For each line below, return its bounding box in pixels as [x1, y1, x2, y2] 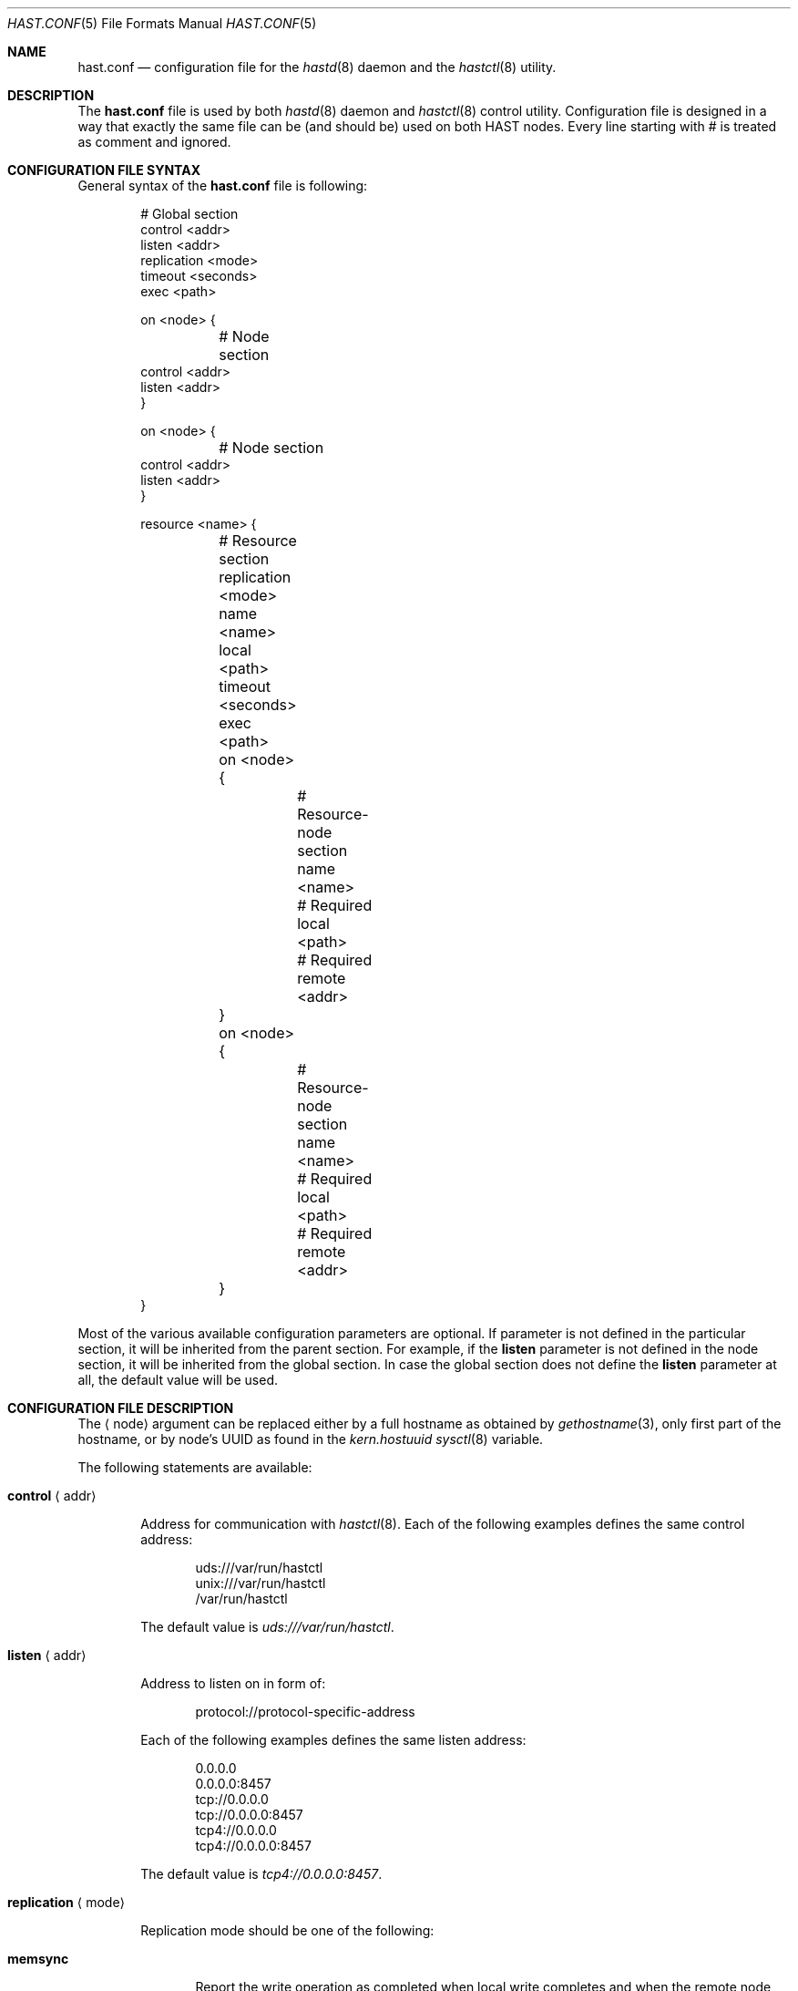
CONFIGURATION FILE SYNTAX [7, 162, 201, 178]
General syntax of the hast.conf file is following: [77, 178, 368, 193]
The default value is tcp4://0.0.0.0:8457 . [140, 1866, 383, 1882]
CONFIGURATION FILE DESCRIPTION [7, 1400, 234, 1416]
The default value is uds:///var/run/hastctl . [140, 1619, 394, 1635]
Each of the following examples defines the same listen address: [140, 1732, 527, 1748]
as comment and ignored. [77, 134, 231, 150]
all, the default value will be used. [77, 1372, 279, 1388]
